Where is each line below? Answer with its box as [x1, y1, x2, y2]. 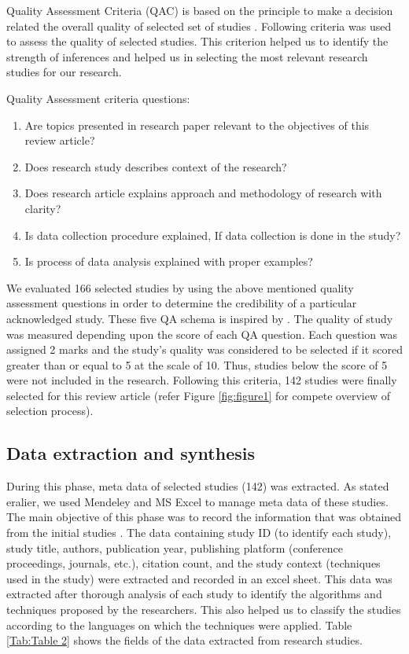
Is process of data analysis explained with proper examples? [24, 253, 313, 270]
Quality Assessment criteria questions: [6, 90, 190, 106]
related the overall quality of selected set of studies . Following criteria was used [6, 17, 392, 34]
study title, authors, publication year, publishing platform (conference [6, 539, 343, 556]
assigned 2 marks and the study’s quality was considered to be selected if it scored [6, 341, 403, 358]
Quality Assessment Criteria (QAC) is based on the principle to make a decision [6, 2, 393, 18]
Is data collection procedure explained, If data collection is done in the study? [24, 226, 401, 243]
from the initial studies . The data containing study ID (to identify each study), [6, 524, 392, 541]
